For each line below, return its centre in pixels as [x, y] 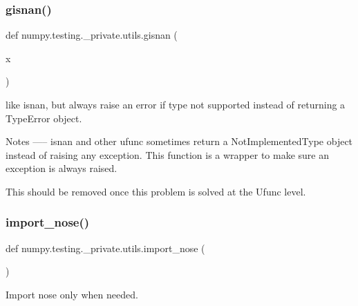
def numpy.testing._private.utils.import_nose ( [105, 248]
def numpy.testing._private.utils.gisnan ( [92, 35]
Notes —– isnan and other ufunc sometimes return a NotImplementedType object [179, 141]
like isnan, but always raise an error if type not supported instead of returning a [176, 104]
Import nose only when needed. [72, 294]
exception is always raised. [62, 168]
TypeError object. [44, 118]
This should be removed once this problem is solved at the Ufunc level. [156, 191]
